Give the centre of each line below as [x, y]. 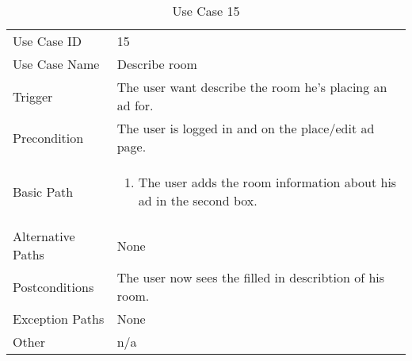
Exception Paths [59, 319]
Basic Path [43, 191]
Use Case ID [48, 41]
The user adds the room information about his [267, 182]
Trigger [33, 96]
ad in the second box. [198, 200]
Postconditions [53, 286]
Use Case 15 [206, 11]
